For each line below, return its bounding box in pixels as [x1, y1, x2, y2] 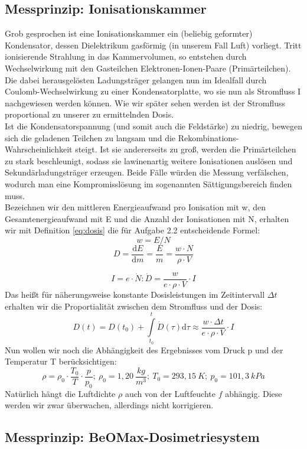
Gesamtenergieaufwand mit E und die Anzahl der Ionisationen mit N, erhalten [5, 212, 289, 224]
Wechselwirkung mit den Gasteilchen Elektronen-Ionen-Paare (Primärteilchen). [5, 61, 291, 74]
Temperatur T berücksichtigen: [5, 355, 117, 367]
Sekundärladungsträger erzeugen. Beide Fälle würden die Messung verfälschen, [5, 166, 289, 178]
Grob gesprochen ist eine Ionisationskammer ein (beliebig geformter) [5, 27, 253, 40]
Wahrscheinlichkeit [5, 143, 73, 155]
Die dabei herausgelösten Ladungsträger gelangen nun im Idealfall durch [5, 73, 267, 86]
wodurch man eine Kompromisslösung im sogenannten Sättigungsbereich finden [5, 177, 292, 190]
